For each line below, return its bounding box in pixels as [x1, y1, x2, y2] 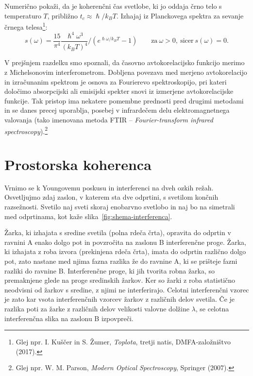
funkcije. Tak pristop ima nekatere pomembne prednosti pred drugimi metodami [4, 95, 244, 105]
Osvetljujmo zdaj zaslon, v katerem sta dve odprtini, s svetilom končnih [4, 192, 219, 202]
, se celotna [195, 304, 229, 313]
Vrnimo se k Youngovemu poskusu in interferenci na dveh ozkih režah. [4, 182, 214, 192]
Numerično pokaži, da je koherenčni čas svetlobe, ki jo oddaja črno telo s [4, 1, 222, 11]
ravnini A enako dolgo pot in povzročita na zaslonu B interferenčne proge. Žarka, [4, 237, 246, 247]
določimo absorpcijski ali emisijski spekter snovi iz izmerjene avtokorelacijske [4, 86, 234, 96]
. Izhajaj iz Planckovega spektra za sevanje [116, 10, 244, 20]
